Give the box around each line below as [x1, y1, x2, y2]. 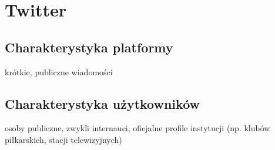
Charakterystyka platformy [5, 38, 173, 56]
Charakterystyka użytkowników [5, 94, 200, 112]
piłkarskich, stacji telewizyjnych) [5, 133, 122, 145]
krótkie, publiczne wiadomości [5, 65, 113, 78]
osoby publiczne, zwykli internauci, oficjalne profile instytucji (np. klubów [5, 122, 270, 134]
